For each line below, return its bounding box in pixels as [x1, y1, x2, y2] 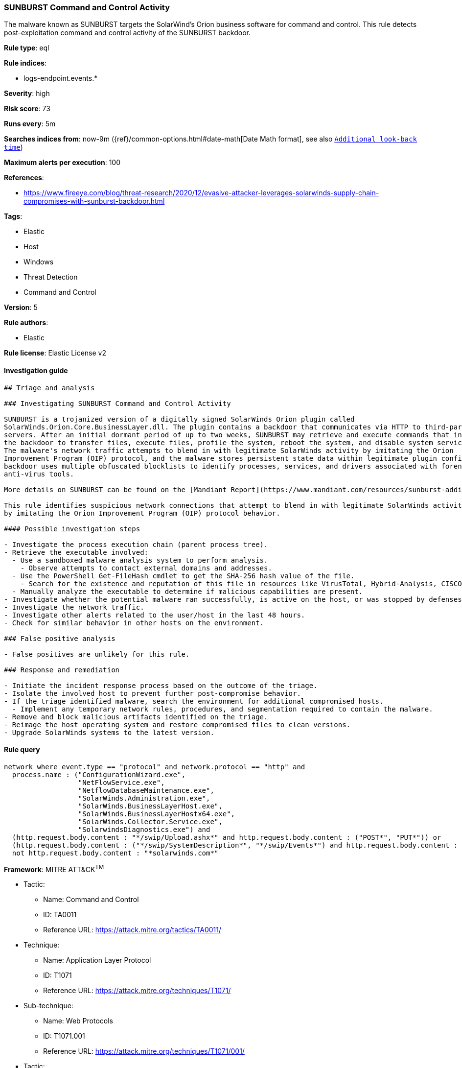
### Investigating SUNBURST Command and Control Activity [4, 399, 231, 407]
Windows [23, 258, 54, 266]
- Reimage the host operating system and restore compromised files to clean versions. [4, 720, 351, 729]
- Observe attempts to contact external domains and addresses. [20, 564, 272, 572]
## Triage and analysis [4, 383, 95, 392]
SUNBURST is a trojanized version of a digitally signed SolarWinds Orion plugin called [4, 415, 355, 423]
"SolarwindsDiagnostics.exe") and [78, 825, 210, 833]
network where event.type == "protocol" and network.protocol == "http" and [4, 762, 305, 771]
